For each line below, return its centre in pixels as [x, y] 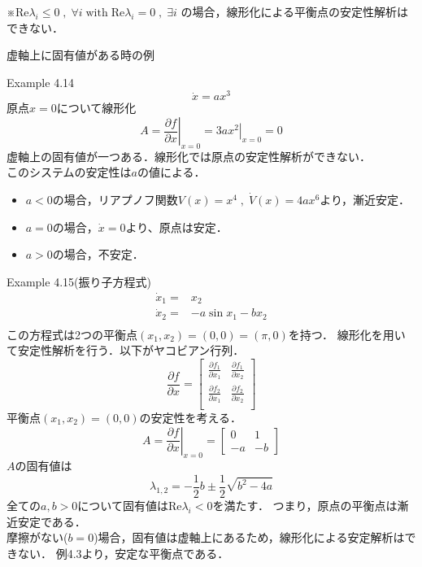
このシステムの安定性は [69, 172]
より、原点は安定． [176, 227]
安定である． [52, 521]
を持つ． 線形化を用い [347, 334]
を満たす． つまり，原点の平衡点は [305, 506]
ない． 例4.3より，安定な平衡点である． [123, 553]
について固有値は [123, 506]
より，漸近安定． [365, 200]
